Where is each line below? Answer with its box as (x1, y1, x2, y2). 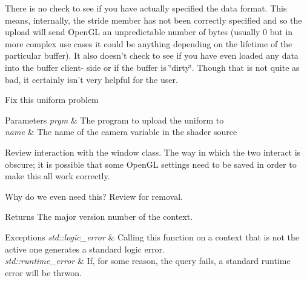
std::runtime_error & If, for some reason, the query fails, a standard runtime (5, 254, 291, 267)
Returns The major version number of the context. (5, 210, 193, 223)
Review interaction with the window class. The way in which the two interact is (5, 145, 301, 158)
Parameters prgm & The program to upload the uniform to (5, 113, 224, 126)
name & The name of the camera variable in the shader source (5, 125, 237, 138)
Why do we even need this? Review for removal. (5, 190, 183, 202)
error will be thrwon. (5, 266, 82, 279)
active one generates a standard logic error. (5, 242, 165, 255)
